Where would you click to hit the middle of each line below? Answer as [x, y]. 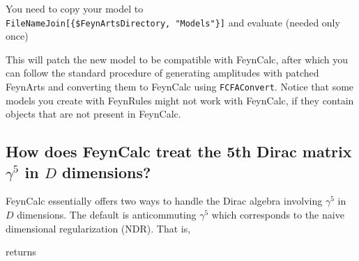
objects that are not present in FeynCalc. [93, 114]
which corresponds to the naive [278, 215]
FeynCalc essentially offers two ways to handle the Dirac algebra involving [164, 201]
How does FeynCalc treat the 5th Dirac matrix [179, 151]
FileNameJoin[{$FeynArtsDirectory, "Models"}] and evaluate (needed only [173, 22]
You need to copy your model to [75, 8]
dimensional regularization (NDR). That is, [98, 228]
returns [21, 252]
